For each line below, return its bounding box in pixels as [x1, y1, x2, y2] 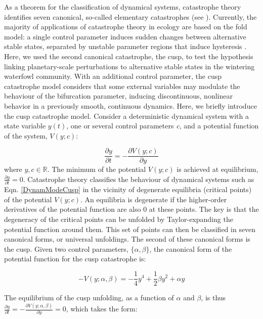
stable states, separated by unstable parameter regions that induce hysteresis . [4, 41, 247, 52]
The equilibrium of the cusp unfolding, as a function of [4, 292, 174, 303]
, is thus [201, 292, 226, 303]
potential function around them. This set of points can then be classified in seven [4, 223, 256, 234]
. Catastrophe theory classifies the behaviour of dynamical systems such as [23, 173, 254, 184]
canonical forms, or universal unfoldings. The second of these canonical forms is [4, 234, 250, 244]
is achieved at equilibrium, [177, 164, 258, 174]
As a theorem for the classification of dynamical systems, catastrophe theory [4, 2, 241, 12]
